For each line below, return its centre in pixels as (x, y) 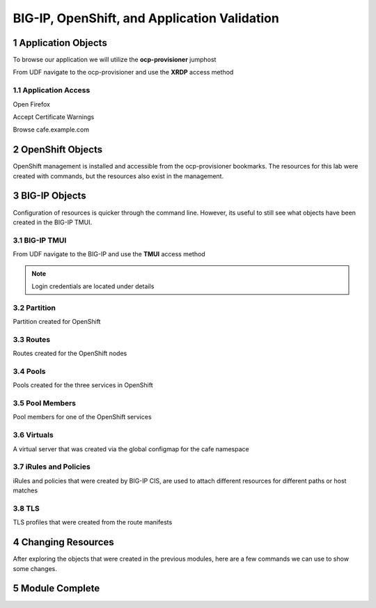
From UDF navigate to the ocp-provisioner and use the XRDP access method (123, 72)
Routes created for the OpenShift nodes (70, 353)
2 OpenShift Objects (58, 150)
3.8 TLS (26, 508)
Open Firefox (31, 104)
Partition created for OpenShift (57, 322)
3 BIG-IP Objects (49, 196)
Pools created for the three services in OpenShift (83, 385)
